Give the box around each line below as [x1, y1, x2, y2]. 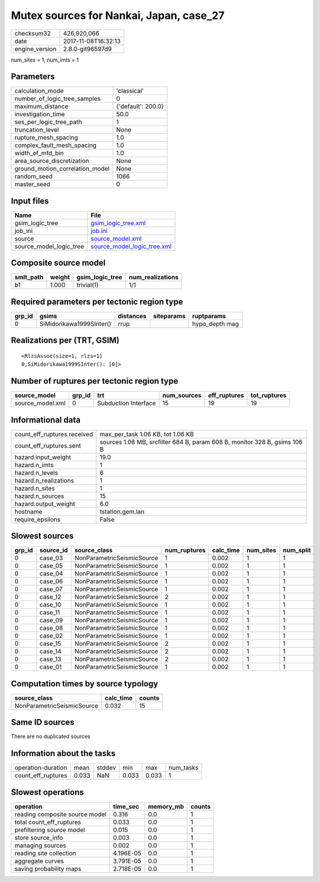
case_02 [39, 632, 63, 640]
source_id [39, 546, 68, 554]
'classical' [116, 87, 144, 95]
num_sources [162, 391, 202, 400]
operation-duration [14, 763, 67, 772]
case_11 [39, 608, 60, 616]
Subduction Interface [97, 399, 156, 407]
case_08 [39, 624, 63, 632]
